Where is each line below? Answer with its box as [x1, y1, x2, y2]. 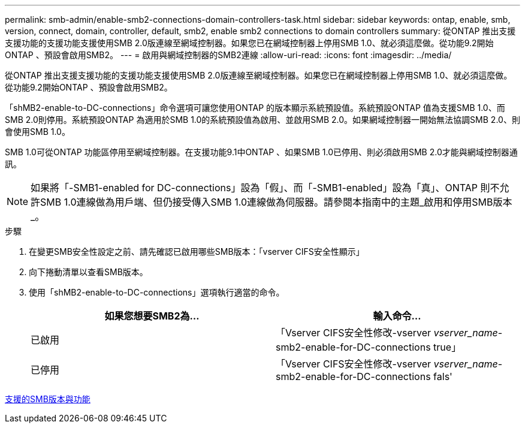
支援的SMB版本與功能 [5, 394, 90, 404]
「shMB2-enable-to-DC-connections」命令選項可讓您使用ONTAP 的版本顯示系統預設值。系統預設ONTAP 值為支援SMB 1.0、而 [5, 103, 505, 113]
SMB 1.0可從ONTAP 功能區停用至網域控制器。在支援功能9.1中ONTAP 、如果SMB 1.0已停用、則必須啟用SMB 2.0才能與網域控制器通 [5, 147, 518, 157]
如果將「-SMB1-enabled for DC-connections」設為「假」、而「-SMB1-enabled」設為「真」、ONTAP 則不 [31, 182, 500, 194]
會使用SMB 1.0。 [5, 126, 70, 137]
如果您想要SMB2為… [104, 310, 200, 322]
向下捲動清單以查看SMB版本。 [29, 267, 148, 277]
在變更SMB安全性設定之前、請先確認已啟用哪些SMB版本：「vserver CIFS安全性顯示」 [29, 246, 364, 257]
